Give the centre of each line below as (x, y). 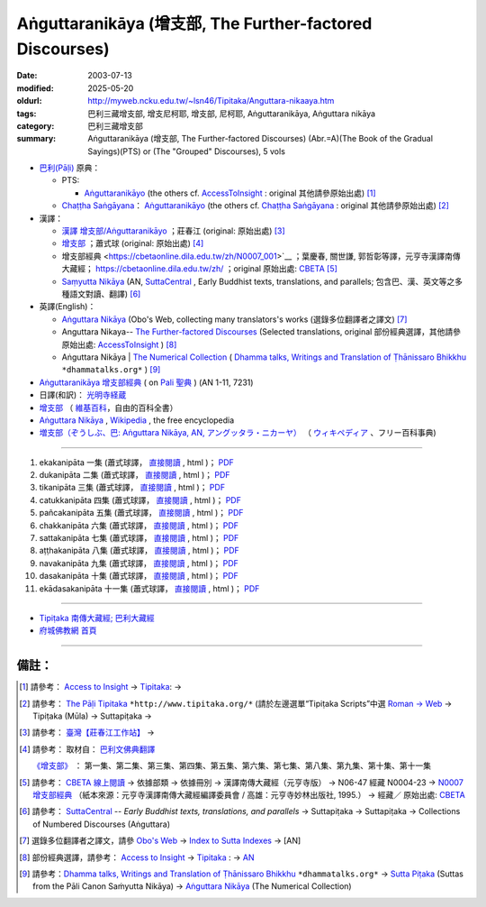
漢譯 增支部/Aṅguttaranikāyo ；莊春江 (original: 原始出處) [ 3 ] (173, 231)
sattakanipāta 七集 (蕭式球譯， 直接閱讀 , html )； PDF (139, 538)
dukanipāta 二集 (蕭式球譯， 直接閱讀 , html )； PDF (135, 475)
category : (36, 125)
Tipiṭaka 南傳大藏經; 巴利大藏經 (97, 618)
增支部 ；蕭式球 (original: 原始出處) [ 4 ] (133, 243)
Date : (27, 76)
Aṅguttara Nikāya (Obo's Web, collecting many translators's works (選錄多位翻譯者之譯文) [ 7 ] (234, 319)
